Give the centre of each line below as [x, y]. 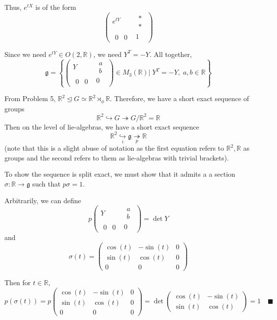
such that [46, 183]
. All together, [170, 54]
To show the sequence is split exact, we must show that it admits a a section [120, 174]
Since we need [26, 54]
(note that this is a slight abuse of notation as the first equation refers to [114, 148]
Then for [18, 282]
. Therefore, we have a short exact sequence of [180, 98]
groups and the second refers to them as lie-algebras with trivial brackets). [117, 157]
